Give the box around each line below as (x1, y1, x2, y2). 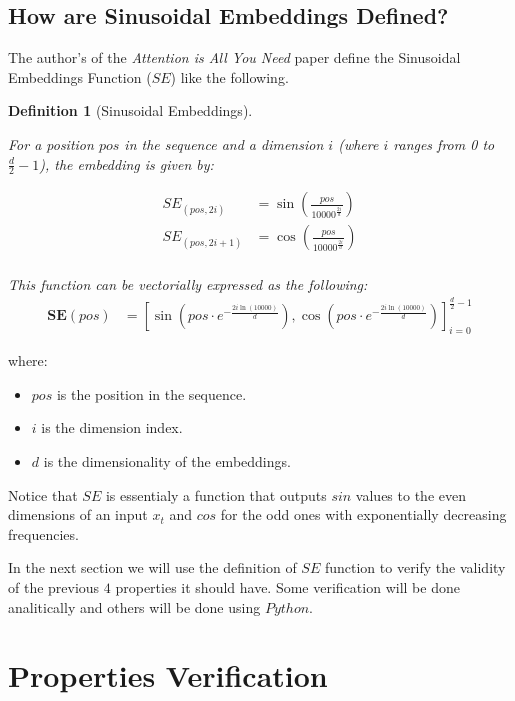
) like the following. (170, 66, 289, 87)
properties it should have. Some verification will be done (115, 577, 460, 598)
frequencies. (8, 523, 79, 544)
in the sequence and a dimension (124, 133, 324, 154)
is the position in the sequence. (56, 383, 247, 404)
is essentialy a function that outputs (105, 484, 327, 505)
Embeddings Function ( (8, 66, 152, 87)
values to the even (355, 484, 466, 505)
